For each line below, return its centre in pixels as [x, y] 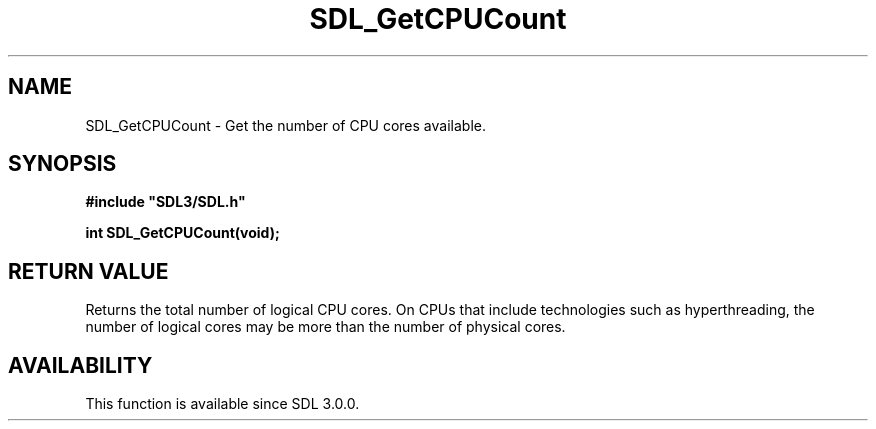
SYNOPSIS [62, 164]
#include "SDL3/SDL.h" [165, 202]
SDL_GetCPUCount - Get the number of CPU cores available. [285, 125]
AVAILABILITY [80, 365]
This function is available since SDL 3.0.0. [222, 404]
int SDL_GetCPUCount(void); [182, 233]
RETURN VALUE [88, 271]
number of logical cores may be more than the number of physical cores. [325, 327]
